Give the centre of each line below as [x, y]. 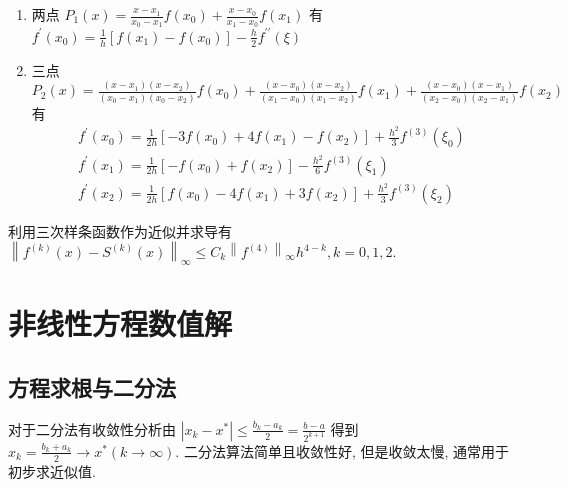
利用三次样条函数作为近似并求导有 [120, 230]
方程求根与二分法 [92, 386]
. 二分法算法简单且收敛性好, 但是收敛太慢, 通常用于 [342, 450]
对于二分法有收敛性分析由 [92, 428]
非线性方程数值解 [120, 323]
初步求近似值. [52, 470]
